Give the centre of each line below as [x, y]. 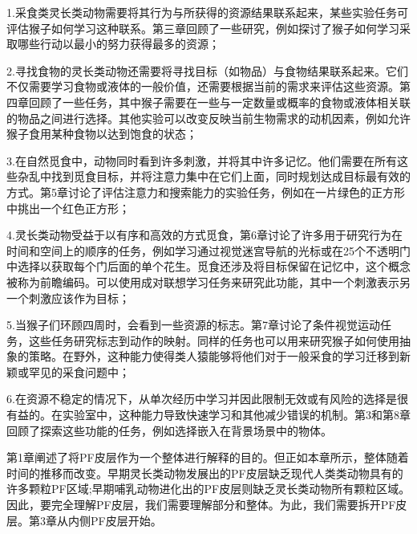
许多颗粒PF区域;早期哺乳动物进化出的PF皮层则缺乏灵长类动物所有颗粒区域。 [208, 489]
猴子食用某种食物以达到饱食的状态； [102, 134]
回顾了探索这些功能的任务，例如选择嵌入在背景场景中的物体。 [169, 430]
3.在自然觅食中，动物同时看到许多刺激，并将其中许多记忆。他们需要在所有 [202, 160]
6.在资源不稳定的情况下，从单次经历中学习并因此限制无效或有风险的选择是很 [207, 399]
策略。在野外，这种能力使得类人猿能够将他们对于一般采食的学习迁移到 [214, 356]
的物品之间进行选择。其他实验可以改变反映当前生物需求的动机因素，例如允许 [208, 118]
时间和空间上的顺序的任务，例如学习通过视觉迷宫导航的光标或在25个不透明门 [208, 250]
